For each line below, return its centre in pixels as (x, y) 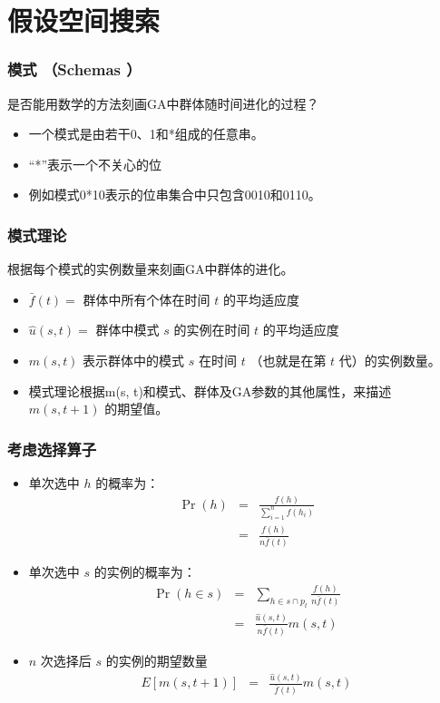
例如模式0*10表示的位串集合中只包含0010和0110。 (175, 195)
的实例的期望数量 (156, 660)
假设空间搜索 (84, 20)
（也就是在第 (288, 360)
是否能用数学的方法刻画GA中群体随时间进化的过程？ (163, 103)
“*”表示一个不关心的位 (95, 164)
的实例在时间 (212, 330)
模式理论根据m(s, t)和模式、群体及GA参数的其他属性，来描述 (210, 391)
